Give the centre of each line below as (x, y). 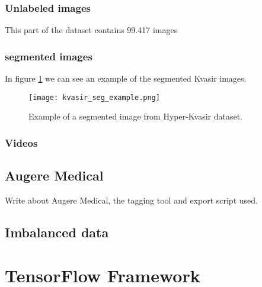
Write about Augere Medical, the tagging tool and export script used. (131, 200)
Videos (21, 142)
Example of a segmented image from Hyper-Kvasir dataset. (136, 116)
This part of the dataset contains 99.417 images (91, 30)
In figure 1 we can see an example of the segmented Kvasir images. (126, 78)
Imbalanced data (57, 232)
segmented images (49, 56)
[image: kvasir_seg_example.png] (94, 97)
